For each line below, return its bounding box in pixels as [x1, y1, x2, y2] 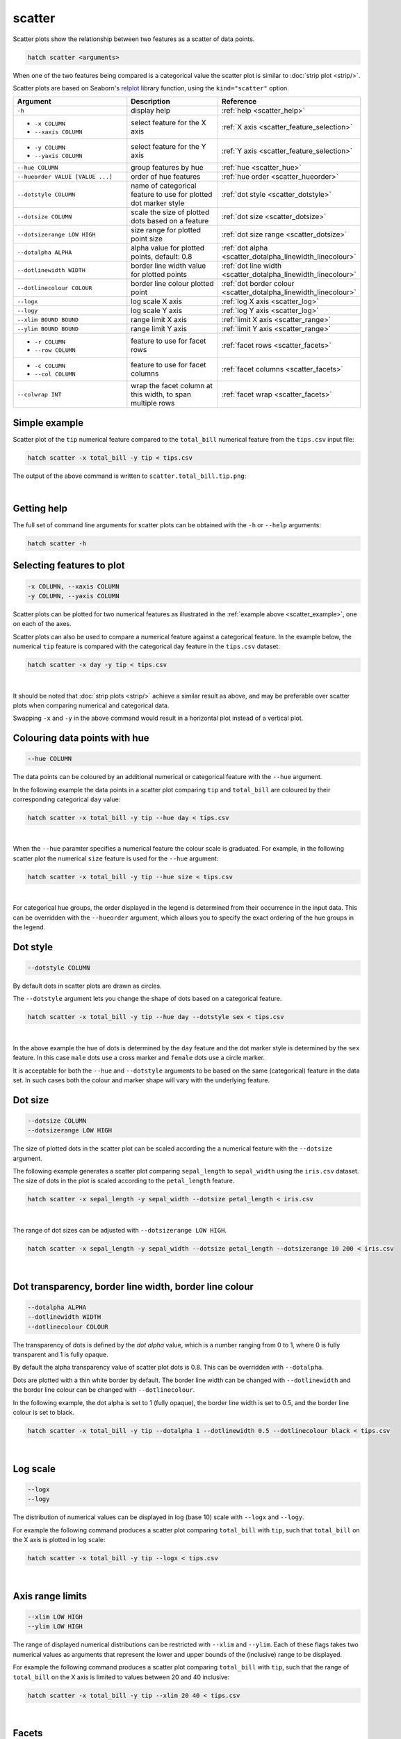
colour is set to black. [13, 1408, 74, 1416]
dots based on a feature [131, 216, 209, 226]
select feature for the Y [131, 142, 206, 152]
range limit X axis [131, 315, 188, 325]
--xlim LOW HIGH [27, 1612, 83, 1621]
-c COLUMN [34, 362, 66, 370]
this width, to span [131, 390, 191, 399]
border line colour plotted [131, 279, 214, 289]
